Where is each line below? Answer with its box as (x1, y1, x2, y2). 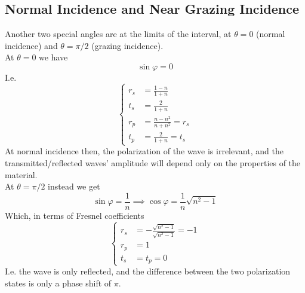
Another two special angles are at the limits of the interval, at (5, 28, 232, 40)
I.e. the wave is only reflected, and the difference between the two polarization (5, 265, 291, 277)
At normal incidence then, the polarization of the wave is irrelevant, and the (5, 145, 284, 157)
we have (39, 51, 68, 63)
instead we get (48, 180, 100, 193)
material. (5, 168, 38, 181)
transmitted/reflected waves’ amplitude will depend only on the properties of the (5, 157, 301, 169)
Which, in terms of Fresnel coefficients (5, 209, 144, 221)
